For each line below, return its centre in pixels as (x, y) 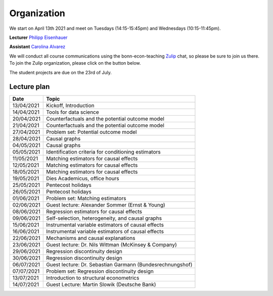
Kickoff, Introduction (70, 106)
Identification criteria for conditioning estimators (104, 152)
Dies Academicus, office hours (83, 178)
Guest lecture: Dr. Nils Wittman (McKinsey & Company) (111, 245)
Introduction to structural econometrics (93, 278)
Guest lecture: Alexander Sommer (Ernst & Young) (106, 205)
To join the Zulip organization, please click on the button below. (75, 63)
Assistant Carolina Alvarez (37, 47)
